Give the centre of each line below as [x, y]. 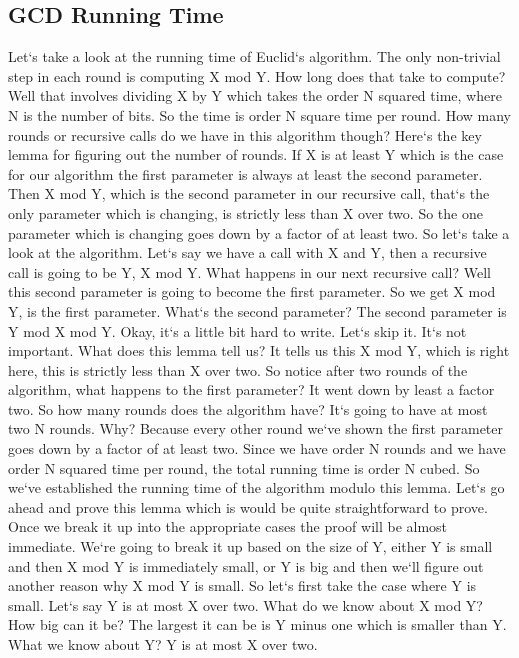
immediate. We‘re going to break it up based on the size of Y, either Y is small [250, 546]
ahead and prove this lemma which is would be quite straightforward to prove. [248, 506]
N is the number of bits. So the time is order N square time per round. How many [259, 114]
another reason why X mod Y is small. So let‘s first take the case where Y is [242, 585]
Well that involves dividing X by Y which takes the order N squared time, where [255, 95]
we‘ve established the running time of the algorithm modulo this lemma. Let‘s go [256, 487]
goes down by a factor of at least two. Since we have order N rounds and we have [257, 448]
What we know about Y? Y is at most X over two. [163, 644]
